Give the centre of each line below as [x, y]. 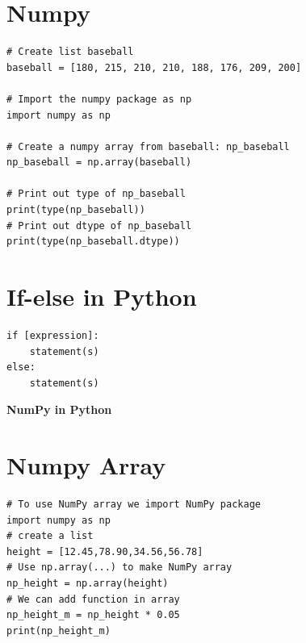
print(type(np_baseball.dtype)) [93, 242]
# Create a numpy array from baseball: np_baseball [148, 146]
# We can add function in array [93, 599]
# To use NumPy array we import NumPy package [134, 505]
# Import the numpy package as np [99, 99]
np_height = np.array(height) [88, 584]
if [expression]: [53, 335]
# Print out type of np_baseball [96, 194]
